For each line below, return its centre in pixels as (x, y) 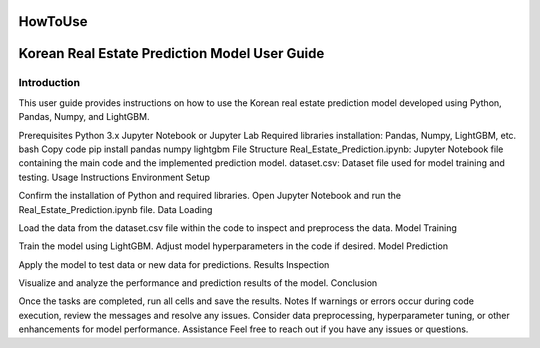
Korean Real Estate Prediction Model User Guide (171, 53)
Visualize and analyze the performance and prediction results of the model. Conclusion (198, 283)
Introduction (49, 83)
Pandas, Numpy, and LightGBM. (84, 117)
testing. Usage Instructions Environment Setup (114, 177)
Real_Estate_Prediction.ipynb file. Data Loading (115, 209)
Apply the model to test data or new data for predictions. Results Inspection (174, 264)
